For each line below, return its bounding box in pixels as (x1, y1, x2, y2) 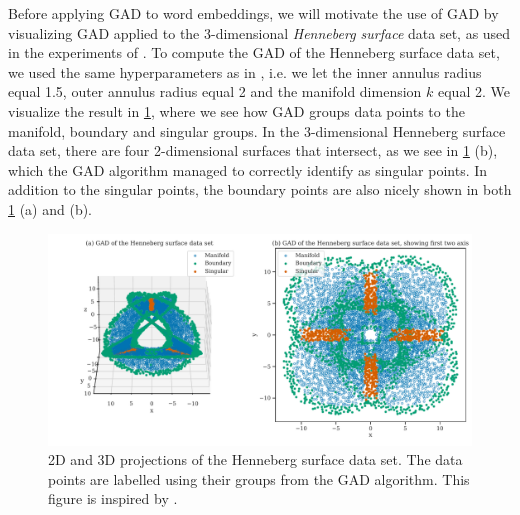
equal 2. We (437, 81, 510, 102)
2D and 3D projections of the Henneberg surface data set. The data (48, 449, 463, 470)
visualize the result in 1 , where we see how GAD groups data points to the (8, 100, 465, 121)
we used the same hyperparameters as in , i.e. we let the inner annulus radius (8, 61, 482, 82)
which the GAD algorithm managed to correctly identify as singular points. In (8, 159, 488, 180)
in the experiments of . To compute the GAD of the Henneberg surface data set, (8, 42, 500, 63)
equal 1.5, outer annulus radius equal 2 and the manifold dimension (8, 81, 422, 102)
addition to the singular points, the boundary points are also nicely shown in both (8, 179, 512, 200)
